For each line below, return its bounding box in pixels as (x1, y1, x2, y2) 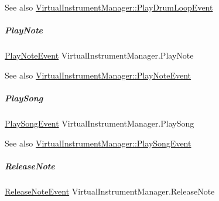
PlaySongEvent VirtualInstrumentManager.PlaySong (5, 117, 194, 129)
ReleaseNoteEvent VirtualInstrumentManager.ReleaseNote (5, 185, 215, 197)
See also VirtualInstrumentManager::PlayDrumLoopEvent (5, 1, 213, 13)
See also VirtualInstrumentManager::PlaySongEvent (5, 137, 191, 149)
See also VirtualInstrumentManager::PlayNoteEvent (5, 69, 191, 81)
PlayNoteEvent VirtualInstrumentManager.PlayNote (5, 49, 194, 62)
